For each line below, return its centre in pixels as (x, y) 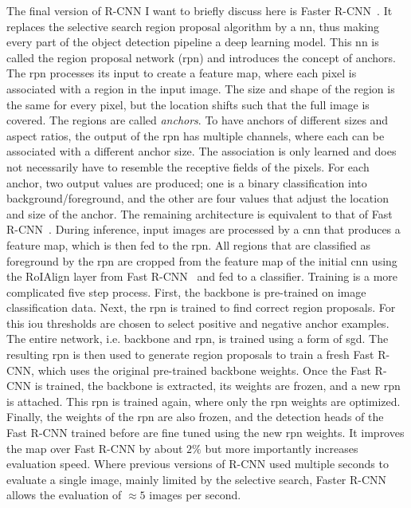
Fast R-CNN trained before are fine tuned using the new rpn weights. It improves (205, 433)
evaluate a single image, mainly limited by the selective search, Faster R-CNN (197, 479)
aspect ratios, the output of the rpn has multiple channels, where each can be (196, 135)
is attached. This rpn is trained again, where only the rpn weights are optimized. (204, 401)
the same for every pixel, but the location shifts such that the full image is (188, 104)
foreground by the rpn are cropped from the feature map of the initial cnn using (202, 260)
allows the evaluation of (64, 495)
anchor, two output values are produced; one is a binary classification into (187, 182)
